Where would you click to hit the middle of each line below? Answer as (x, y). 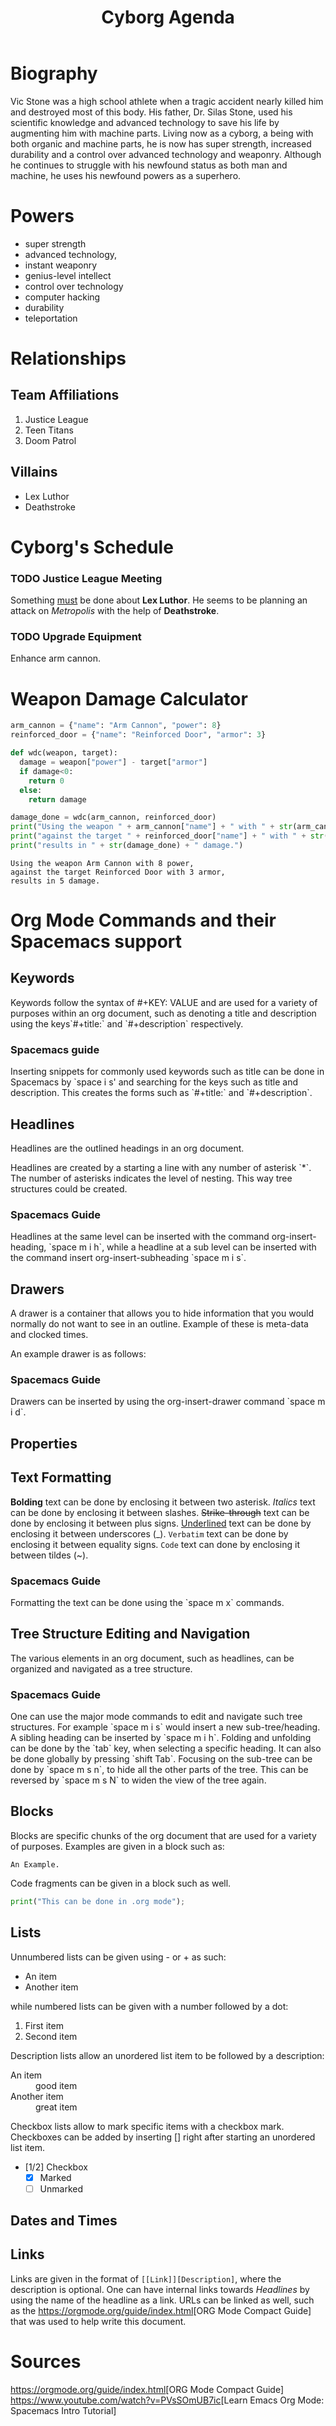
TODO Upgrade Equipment (76, 637)
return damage (57, 799)
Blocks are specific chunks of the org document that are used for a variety (163, 1835)
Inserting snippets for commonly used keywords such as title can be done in (167, 1072)
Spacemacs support (96, 942)
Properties (44, 1443)
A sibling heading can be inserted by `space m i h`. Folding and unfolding (161, 1738)
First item (44, 2025)
